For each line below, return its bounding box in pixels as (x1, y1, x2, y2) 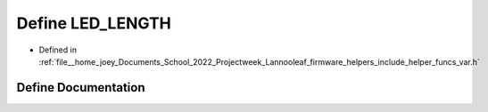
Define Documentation (16, 80, 145, 95)
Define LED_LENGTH (16, 13, 171, 33)
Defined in (38, 44, 78, 55)
